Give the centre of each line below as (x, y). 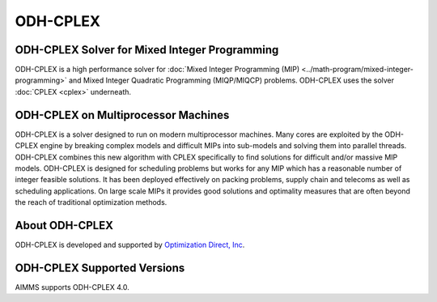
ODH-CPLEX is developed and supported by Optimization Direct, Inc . (130, 245)
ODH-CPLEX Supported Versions (100, 268)
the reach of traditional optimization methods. (91, 202)
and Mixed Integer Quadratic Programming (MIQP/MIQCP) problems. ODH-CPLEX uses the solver (232, 80)
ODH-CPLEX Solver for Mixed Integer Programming (147, 50)
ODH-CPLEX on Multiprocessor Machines (122, 115)
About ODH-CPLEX (64, 225)
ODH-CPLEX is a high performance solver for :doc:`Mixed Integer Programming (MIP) (157, 70)
